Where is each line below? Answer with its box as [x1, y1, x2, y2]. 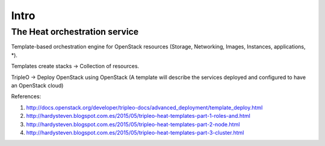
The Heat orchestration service [11, 26, 139, 37]
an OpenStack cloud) [11, 81, 64, 89]
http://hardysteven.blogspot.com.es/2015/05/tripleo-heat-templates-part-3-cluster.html [26, 129, 244, 136]
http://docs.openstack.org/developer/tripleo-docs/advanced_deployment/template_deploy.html [26, 104, 263, 111]
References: [11, 93, 42, 100]
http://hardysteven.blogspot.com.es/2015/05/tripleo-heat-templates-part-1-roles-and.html [26, 112, 251, 120]
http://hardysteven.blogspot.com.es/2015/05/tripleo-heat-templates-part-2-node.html [26, 120, 240, 128]
